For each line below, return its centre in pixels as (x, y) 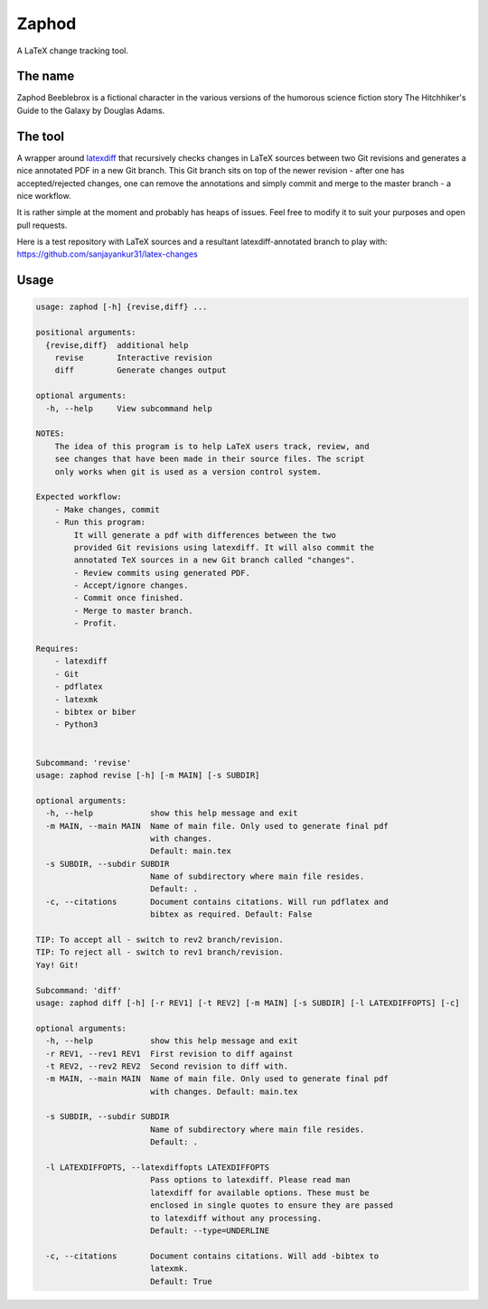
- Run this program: (100, 523)
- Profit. (95, 623)
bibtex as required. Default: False (231, 914)
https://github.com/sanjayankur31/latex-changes (107, 254)
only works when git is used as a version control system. (188, 471)
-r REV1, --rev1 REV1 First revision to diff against (169, 1054)
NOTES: (50, 433)
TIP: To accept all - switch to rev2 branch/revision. (160, 940)
